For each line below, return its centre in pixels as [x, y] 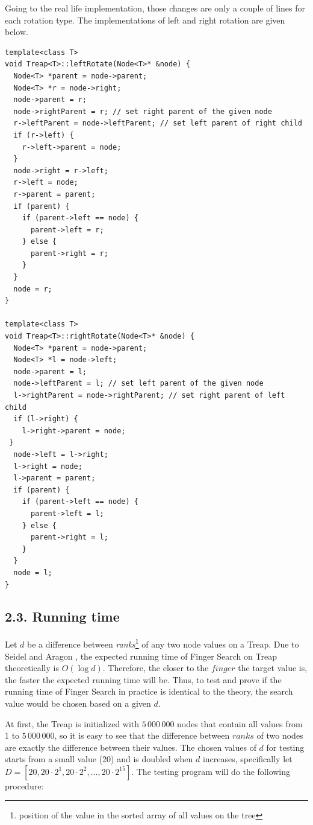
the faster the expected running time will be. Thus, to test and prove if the [143, 679]
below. [17, 32]
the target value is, [273, 668]
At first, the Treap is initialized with [72, 723]
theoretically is [32, 668]
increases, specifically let [247, 759]
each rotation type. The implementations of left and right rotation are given [145, 20]
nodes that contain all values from [240, 723]
